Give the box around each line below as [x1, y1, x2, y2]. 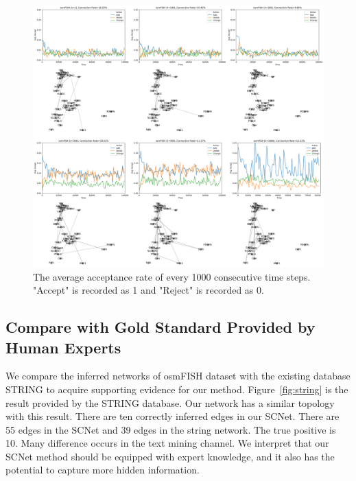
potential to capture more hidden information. [5, 462, 200, 477]
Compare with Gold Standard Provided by [5, 316, 316, 338]
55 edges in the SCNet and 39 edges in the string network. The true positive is [5, 422, 336, 436]
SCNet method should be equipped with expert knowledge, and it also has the [5, 449, 335, 463]
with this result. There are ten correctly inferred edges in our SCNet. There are [5, 409, 340, 423]
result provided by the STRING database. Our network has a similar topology [5, 395, 335, 410]
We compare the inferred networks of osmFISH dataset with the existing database [5, 368, 351, 383]
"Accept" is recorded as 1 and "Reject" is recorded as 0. [33, 283, 264, 297]
